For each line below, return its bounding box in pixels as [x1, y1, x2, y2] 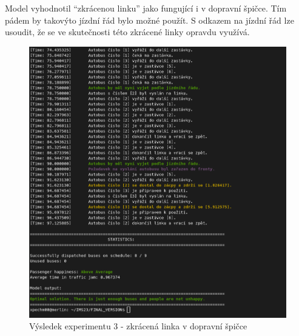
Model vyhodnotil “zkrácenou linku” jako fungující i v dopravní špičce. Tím [5, 2, 287, 14]
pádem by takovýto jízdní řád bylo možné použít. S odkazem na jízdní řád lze [5, 13, 294, 26]
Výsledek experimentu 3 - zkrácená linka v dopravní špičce [29, 320, 247, 332]
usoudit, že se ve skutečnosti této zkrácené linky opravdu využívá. [5, 25, 250, 38]
